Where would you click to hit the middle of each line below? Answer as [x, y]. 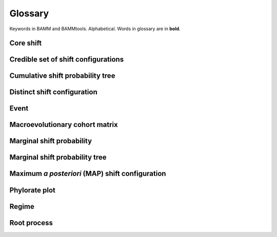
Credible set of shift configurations [67, 60]
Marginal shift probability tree [58, 157]
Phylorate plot [33, 190]
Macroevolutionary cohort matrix [64, 125]
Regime [22, 207]
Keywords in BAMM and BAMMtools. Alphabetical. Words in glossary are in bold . [95, 29]
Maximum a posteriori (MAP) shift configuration [88, 174]
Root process [31, 223]
